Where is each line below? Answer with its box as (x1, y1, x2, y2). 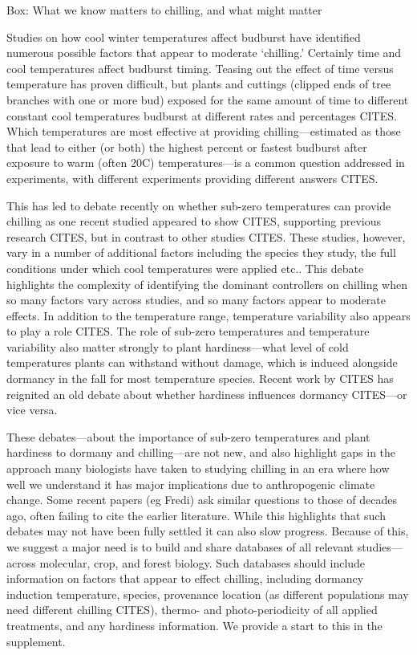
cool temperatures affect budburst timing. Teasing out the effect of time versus (6, 59, 394, 76)
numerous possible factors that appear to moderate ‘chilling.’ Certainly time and (6, 44, 402, 61)
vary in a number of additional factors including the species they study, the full (6, 244, 396, 261)
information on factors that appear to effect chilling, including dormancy (6, 570, 364, 587)
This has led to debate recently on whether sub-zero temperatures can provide (6, 197, 391, 214)
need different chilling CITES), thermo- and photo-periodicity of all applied (6, 601, 378, 618)
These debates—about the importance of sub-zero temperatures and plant (6, 428, 370, 445)
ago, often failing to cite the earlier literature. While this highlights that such (6, 507, 386, 523)
